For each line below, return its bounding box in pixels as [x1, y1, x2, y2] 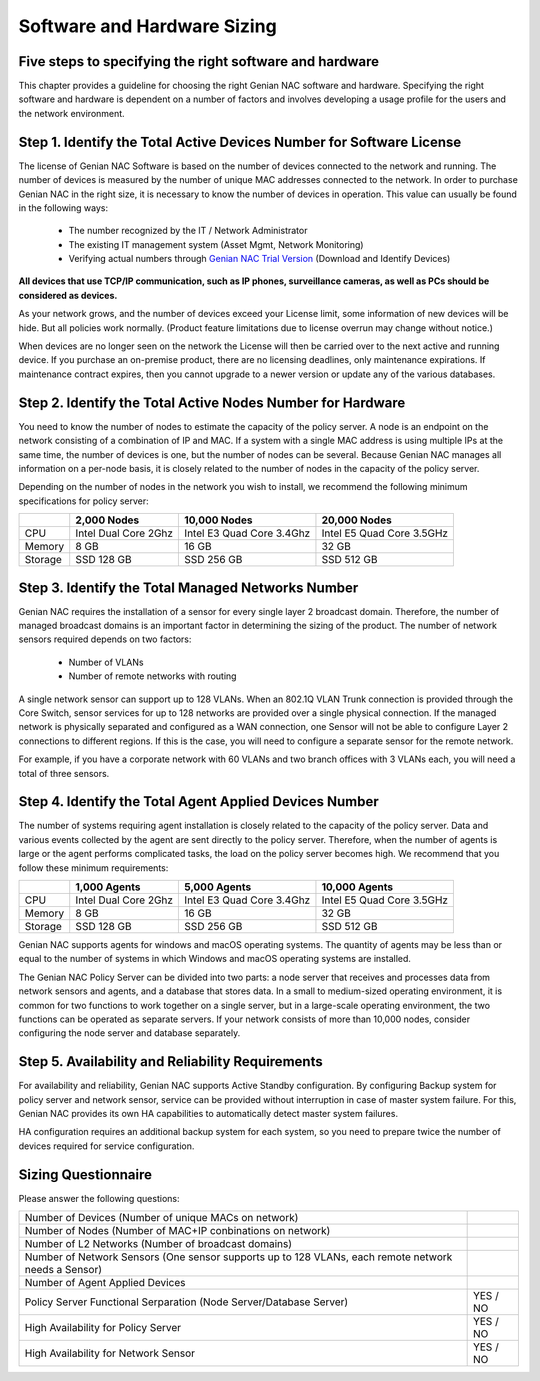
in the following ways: [18, 201, 109, 214]
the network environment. [18, 107, 125, 119]
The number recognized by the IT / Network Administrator [68, 225, 308, 237]
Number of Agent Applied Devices [24, 1276, 186, 1290]
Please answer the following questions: [18, 1192, 180, 1204]
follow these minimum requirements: [18, 861, 169, 874]
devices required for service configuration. [18, 1140, 195, 1152]
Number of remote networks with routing [68, 670, 237, 682]
